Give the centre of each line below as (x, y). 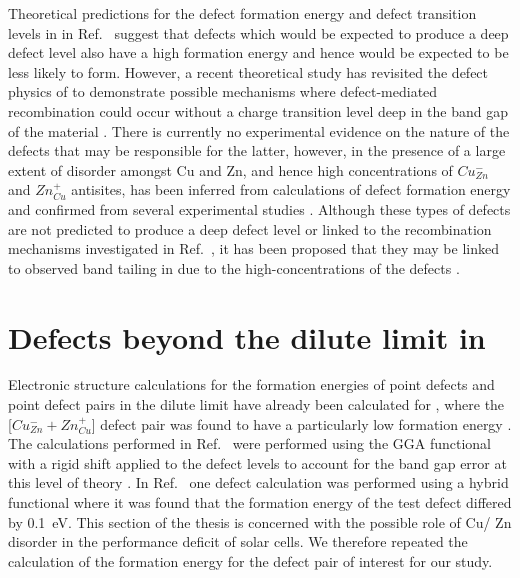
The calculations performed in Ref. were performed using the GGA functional (249, 443)
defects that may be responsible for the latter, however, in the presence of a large (257, 150)
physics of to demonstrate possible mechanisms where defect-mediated (223, 91)
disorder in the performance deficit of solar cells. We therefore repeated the (238, 541)
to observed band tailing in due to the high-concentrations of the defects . (234, 267)
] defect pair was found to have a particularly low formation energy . (301, 423)
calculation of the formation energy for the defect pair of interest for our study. (250, 560)
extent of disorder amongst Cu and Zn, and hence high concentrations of (230, 169)
